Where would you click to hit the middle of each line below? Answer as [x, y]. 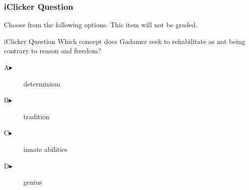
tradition [37, 116]
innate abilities [46, 149]
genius [33, 182]
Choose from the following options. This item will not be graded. [101, 25]
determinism [42, 83]
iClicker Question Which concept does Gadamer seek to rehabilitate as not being [125, 41]
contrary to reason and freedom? [53, 51]
